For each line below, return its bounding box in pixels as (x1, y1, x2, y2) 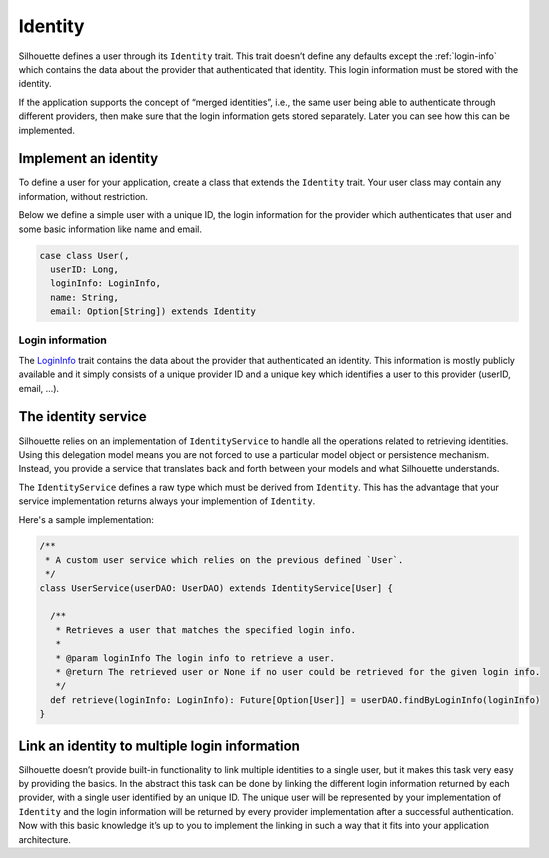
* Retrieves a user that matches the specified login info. (55, 624, 357, 635)
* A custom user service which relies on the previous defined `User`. (45, 554, 404, 565)
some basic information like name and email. (18, 223, 202, 235)
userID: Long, (50, 263, 120, 275)
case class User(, (39, 250, 130, 261)
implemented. (18, 124, 75, 136)
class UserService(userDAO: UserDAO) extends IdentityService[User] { (39, 582, 394, 594)
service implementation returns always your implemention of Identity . (18, 495, 316, 507)
